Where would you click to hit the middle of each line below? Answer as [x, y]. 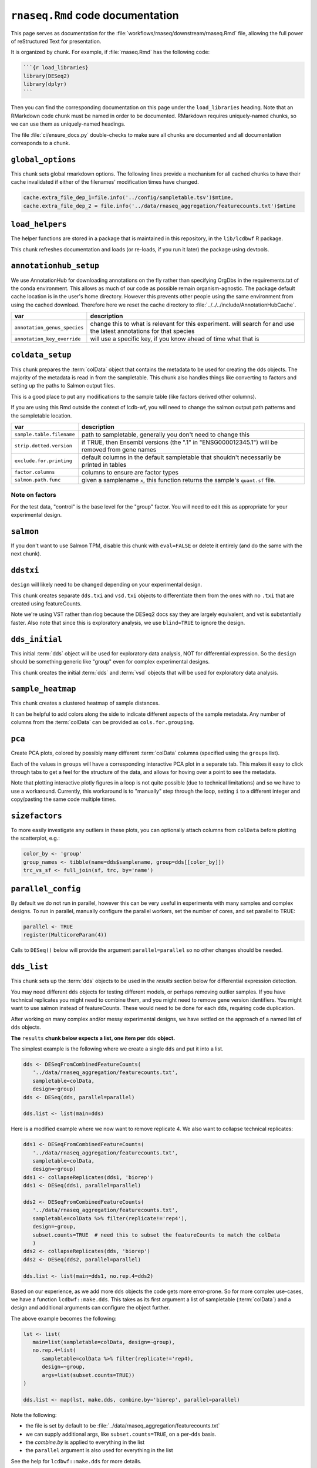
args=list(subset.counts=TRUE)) [88, 1375]
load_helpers [39, 224]
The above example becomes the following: [64, 1318]
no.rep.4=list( [54, 1350]
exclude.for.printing [43, 461]
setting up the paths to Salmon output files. [63, 386]
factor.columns [35, 472]
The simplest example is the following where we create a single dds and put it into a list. [117, 1049]
